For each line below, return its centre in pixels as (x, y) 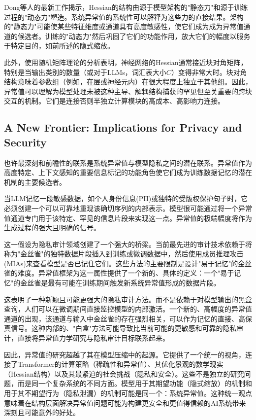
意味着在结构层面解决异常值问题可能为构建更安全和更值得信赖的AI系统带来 (125, 402)
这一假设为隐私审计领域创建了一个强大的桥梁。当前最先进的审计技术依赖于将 (128, 244)
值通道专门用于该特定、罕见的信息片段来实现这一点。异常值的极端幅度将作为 (128, 218)
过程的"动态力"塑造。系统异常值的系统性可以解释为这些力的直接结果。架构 (124, 17)
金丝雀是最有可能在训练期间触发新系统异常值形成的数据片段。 (120, 283)
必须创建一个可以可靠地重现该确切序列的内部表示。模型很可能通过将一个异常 (128, 208)
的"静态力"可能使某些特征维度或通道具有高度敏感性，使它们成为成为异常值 (124, 26)
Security (25, 142)
